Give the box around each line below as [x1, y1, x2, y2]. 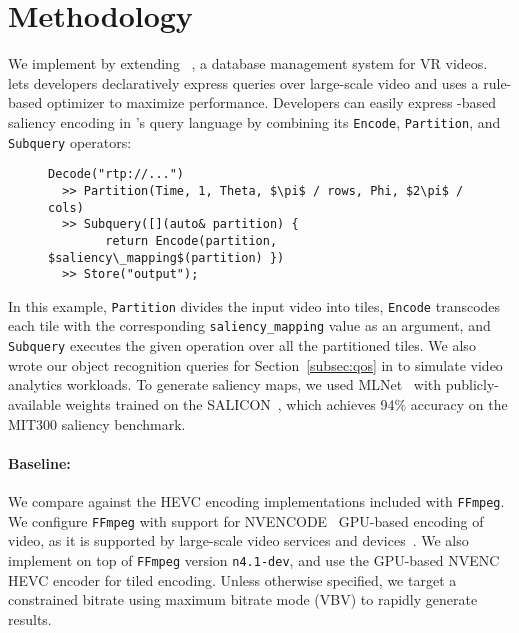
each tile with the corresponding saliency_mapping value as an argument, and [8, 315, 491, 336]
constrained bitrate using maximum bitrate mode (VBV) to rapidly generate [8, 589, 478, 610]
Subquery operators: [8, 131, 132, 152]
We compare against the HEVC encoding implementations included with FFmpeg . [8, 490, 505, 511]
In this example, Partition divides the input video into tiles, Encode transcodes [8, 295, 501, 316]
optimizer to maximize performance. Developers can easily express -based [46, 92, 497, 113]
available [8, 393, 61, 414]
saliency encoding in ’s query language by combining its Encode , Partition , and [8, 111, 501, 132]
